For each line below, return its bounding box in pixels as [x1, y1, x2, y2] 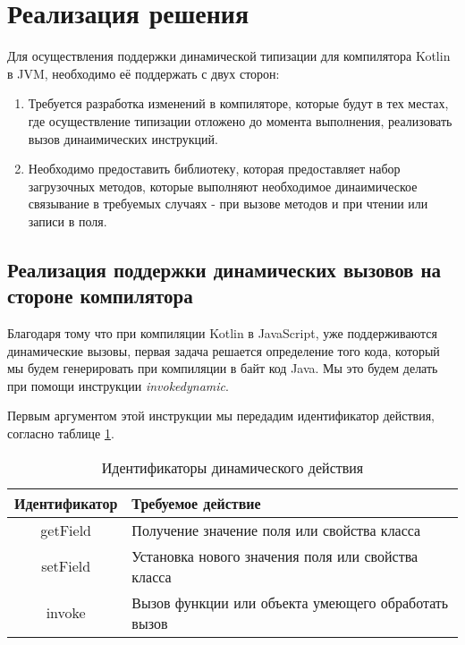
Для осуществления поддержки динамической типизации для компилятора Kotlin [7, 47, 451, 65]
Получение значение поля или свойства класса [131, 519, 421, 540]
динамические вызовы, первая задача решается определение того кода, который [7, 341, 440, 360]
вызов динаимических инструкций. [28, 129, 218, 148]
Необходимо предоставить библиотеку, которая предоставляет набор [28, 159, 401, 178]
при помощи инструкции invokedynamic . [7, 376, 229, 395]
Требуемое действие [131, 492, 261, 513]
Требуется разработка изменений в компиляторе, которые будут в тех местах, [28, 94, 449, 113]
